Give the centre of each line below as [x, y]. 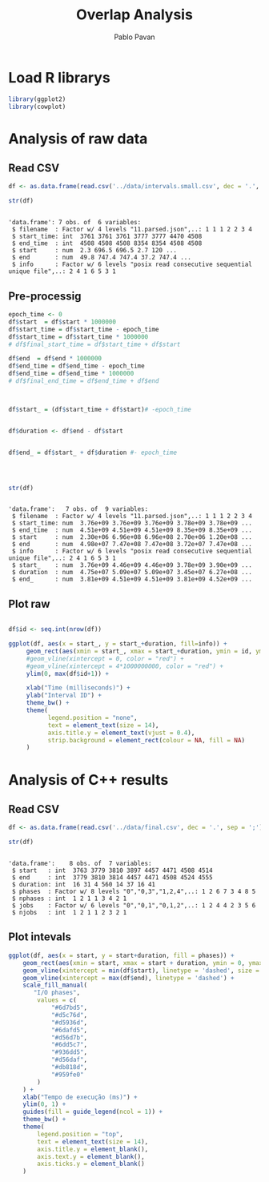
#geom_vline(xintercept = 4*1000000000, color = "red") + [125, 666]
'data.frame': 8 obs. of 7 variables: [80, 864]
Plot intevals [40, 937]
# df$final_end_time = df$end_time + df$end [84, 381]
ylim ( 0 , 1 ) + [44, 1104]
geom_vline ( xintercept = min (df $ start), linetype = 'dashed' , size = [141, 971]
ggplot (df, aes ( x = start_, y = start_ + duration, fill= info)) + [118, 644]
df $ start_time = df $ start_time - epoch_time [84, 329]
